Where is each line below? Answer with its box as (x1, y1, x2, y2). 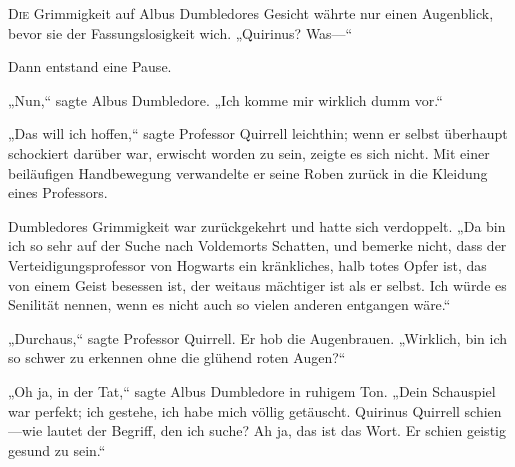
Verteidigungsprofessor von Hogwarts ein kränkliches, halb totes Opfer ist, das (8, 254, 487, 275)
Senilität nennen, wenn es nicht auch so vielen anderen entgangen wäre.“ (8, 294, 451, 315)
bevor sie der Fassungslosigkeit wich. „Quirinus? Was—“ (8, 22, 353, 43)
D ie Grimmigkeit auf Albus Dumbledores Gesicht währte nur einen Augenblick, (8, 3, 494, 23)
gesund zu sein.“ (8, 439, 106, 460)
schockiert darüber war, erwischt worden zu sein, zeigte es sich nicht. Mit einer (8, 142, 490, 163)
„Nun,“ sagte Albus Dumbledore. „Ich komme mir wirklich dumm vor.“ (8, 89, 443, 110)
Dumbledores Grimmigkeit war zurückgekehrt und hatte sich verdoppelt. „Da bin (8, 215, 506, 236)
